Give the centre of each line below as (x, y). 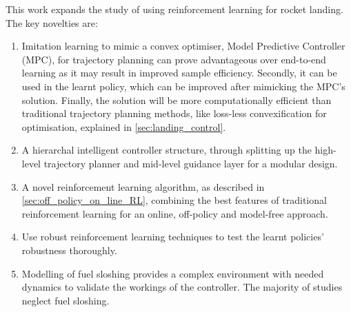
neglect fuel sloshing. (66, 300)
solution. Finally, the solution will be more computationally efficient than (177, 100)
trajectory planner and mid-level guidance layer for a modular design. (191, 163)
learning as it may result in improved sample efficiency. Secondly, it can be (179, 73)
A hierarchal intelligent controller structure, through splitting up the (167, 150)
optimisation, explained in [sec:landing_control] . (124, 126)
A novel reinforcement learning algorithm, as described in (143, 186)
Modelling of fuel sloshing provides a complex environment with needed (173, 273)
